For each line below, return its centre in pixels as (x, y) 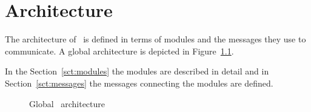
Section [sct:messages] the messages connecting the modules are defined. (139, 83)
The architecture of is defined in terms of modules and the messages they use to (155, 39)
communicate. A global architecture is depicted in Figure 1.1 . (119, 51)
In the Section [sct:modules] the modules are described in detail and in (137, 71)
